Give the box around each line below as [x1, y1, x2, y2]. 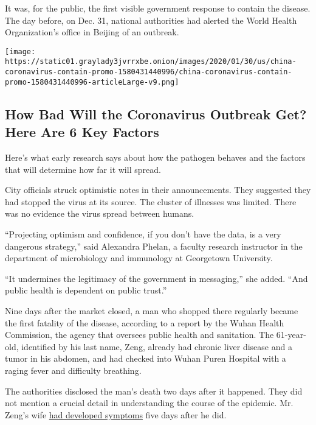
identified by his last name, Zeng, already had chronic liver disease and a [21, 340, 292, 353]
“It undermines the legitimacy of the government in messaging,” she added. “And [5, 272, 308, 284]
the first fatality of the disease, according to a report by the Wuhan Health [5, 316, 284, 329]
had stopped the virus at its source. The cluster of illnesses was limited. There [5, 195, 297, 208]
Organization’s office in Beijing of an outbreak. [5, 26, 179, 38]
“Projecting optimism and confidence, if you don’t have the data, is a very [5, 227, 281, 240]
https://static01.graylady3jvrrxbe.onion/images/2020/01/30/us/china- [5, 57, 297, 66]
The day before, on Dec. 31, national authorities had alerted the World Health [5, 13, 297, 26]
